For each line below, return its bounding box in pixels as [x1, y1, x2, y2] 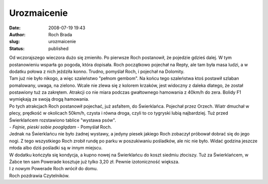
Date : [9, 25, 21, 31]
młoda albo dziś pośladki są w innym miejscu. [9, 145, 103, 151]
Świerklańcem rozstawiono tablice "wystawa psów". [9, 117, 116, 123]
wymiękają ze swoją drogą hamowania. [9, 96, 89, 102]
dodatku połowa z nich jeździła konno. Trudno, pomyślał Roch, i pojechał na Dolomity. [9, 68, 185, 74]
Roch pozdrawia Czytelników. [9, 173, 69, 179]
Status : [9, 45, 25, 52]
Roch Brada [48, 31, 72, 37]
